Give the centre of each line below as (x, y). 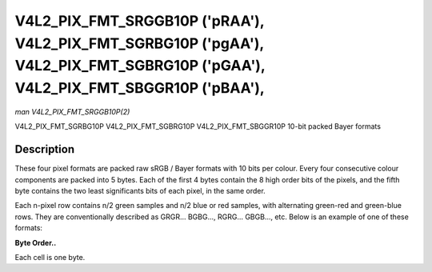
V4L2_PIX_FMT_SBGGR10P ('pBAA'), (140, 88)
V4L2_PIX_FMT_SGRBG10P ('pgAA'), (139, 43)
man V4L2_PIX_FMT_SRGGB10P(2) (72, 111)
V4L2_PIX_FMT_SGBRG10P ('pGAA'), (140, 66)
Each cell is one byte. (50, 257)
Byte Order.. (36, 242)
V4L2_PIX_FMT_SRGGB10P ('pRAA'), (140, 21)
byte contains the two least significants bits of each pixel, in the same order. (140, 191)
